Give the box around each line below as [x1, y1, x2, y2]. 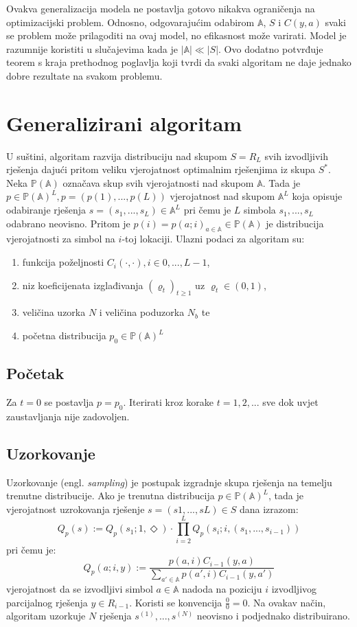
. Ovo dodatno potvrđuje [218, 41, 323, 56]
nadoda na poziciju [182, 581, 262, 595]
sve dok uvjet [262, 395, 319, 409]
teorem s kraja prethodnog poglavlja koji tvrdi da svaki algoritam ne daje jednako [6, 55, 352, 69]
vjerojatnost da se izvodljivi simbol [6, 581, 153, 595]
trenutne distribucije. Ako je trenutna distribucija [6, 488, 215, 503]
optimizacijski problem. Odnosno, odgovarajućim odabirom [6, 14, 255, 29]
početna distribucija [22, 328, 106, 343]
